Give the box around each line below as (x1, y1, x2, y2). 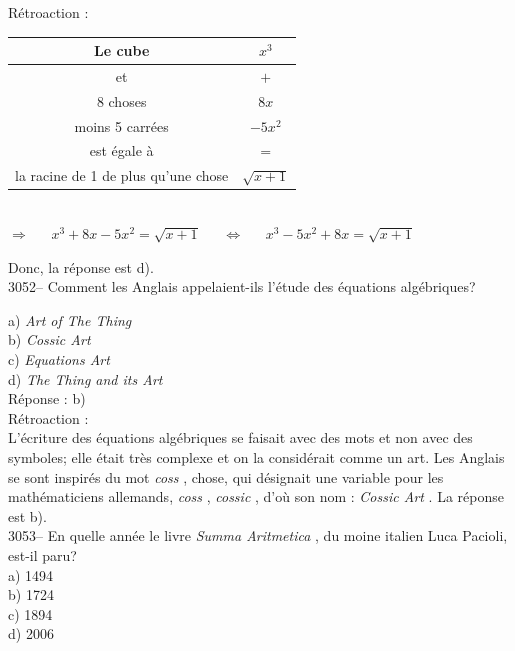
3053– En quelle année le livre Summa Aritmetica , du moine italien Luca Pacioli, (8, 525, 508, 546)
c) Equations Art (8, 348, 110, 369)
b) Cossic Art (8, 329, 91, 350)
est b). (8, 505, 47, 526)
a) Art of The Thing (8, 309, 132, 330)
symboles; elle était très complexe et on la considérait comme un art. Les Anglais (8, 446, 505, 467)
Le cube (93, 40, 150, 61)
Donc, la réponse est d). (8, 256, 154, 277)
